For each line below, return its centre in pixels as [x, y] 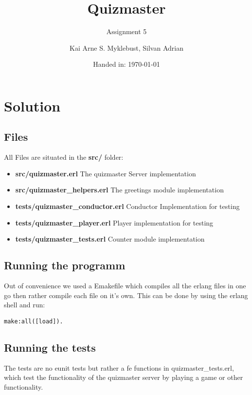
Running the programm [65, 265]
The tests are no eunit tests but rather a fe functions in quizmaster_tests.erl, [119, 367]
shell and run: [25, 305]
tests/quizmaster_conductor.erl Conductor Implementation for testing [127, 206]
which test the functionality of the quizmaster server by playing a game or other [124, 377]
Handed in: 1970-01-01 [126, 64]
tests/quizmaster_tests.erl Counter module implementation [110, 239]
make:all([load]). [34, 321]
